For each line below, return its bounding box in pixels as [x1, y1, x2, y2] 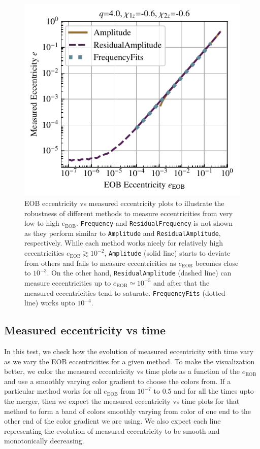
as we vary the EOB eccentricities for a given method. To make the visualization [4, 356, 255, 366]
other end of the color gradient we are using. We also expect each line [4, 416, 221, 426]
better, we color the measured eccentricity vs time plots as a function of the [4, 366, 240, 376]
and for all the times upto [174, 386, 254, 396]
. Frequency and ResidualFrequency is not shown [76, 218, 233, 228]
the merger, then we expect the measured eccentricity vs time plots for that [4, 395, 240, 406]
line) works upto [24, 297, 75, 308]
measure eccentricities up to [24, 277, 111, 288]
